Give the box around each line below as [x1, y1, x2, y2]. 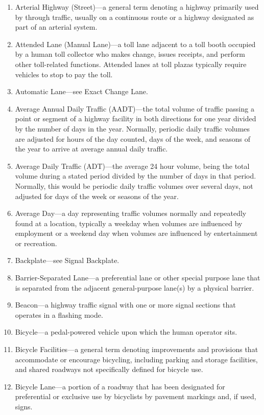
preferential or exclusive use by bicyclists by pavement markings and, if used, [15, 391, 256, 402]
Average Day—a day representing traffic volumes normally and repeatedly [15, 208, 247, 219]
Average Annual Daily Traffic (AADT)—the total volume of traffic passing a [15, 103, 254, 114]
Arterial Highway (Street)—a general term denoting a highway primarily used [15, 2, 259, 12]
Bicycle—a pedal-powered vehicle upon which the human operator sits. [15, 326, 237, 337]
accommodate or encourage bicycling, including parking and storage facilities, [15, 354, 258, 364]
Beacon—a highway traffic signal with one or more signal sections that [15, 299, 236, 310]
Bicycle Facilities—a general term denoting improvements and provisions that [15, 344, 258, 355]
